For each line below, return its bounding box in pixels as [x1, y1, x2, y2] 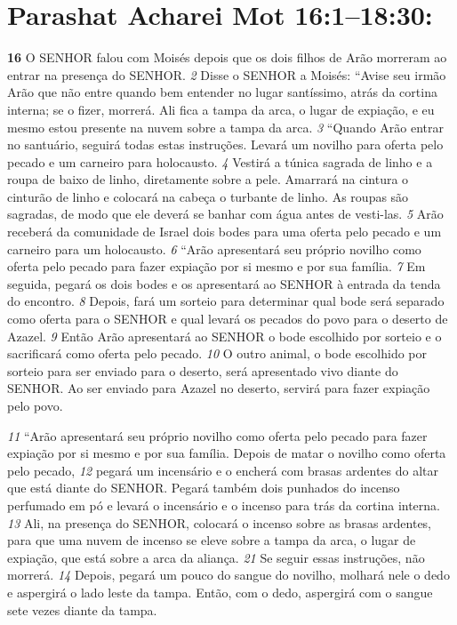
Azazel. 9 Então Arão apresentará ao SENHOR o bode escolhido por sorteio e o [7, 326, 442, 345]
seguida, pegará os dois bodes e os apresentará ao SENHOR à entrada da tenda [7, 274, 441, 292]
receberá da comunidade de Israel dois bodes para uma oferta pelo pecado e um [7, 222, 442, 241]
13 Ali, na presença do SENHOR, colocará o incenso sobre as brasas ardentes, [7, 513, 432, 532]
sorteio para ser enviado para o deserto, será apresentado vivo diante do [7, 361, 398, 380]
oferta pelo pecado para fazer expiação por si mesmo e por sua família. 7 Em [7, 257, 426, 276]
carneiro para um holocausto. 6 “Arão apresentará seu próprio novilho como [7, 239, 421, 258]
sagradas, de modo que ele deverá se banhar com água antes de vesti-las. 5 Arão [7, 204, 444, 223]
